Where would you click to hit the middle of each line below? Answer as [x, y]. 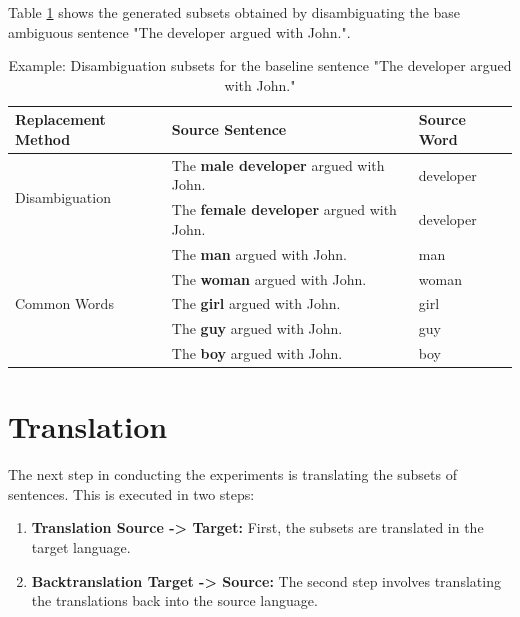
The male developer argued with [278, 164]
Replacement [60, 119]
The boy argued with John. [257, 353]
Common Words [64, 303]
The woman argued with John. [269, 278]
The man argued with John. [259, 253]
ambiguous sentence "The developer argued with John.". [179, 31]
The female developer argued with [284, 209]
